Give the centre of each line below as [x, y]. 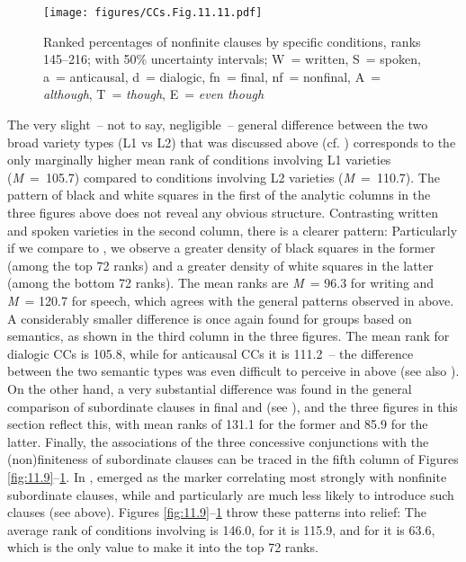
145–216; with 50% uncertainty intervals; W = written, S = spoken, [232, 59]
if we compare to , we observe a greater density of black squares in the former [221, 248]
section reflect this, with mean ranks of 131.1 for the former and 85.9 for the [218, 424]
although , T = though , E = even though [154, 94]
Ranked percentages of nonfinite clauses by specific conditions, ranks [232, 41]
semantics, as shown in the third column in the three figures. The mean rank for [229, 336]
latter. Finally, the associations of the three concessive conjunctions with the [218, 441]
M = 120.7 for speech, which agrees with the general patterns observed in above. [231, 300]
